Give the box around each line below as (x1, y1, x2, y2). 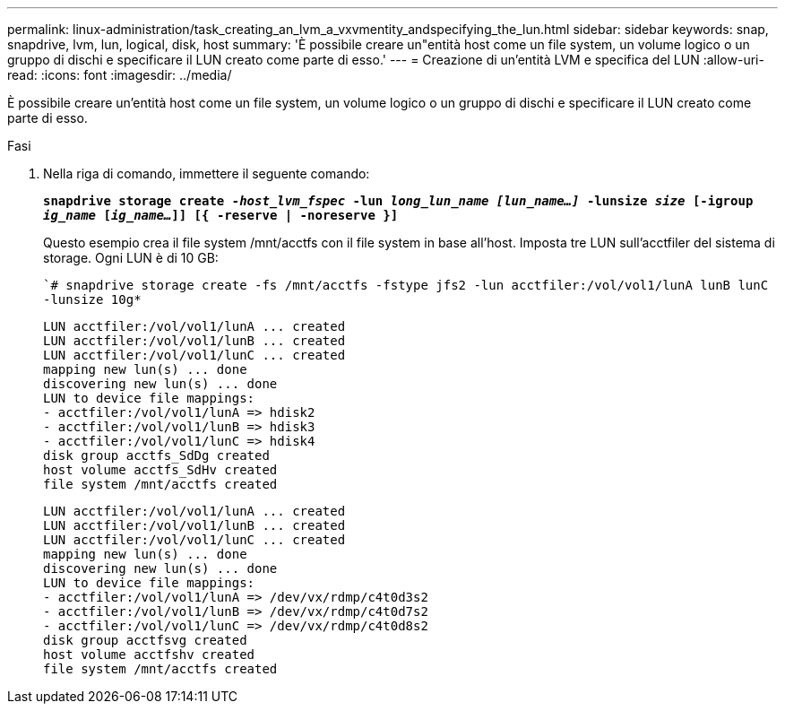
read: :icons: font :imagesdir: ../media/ (7, 67, 232, 82)
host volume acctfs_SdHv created (43, 463, 278, 477)
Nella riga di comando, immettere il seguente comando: (43, 166, 370, 181)
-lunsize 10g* (43, 292, 142, 307)
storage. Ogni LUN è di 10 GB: (43, 250, 219, 265)
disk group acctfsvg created (43, 633, 247, 647)
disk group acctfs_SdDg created (43, 448, 270, 463)
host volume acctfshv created (43, 647, 255, 662)
